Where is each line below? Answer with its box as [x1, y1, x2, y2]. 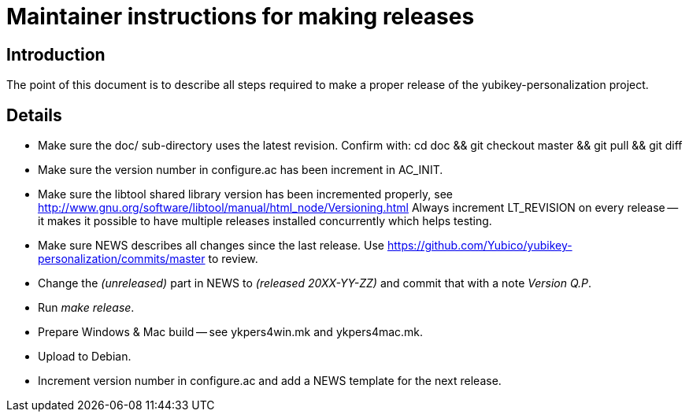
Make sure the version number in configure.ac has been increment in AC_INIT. [38, 163, 443, 177]
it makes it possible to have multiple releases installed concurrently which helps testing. [38, 214, 492, 228]
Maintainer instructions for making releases [6, 3, 475, 30]
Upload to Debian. [38, 350, 132, 364]
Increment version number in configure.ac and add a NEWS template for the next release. [38, 374, 502, 388]
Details [6, 105, 62, 125]
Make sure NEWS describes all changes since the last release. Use [38, 239, 385, 253]
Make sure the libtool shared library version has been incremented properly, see [38, 187, 453, 202]
